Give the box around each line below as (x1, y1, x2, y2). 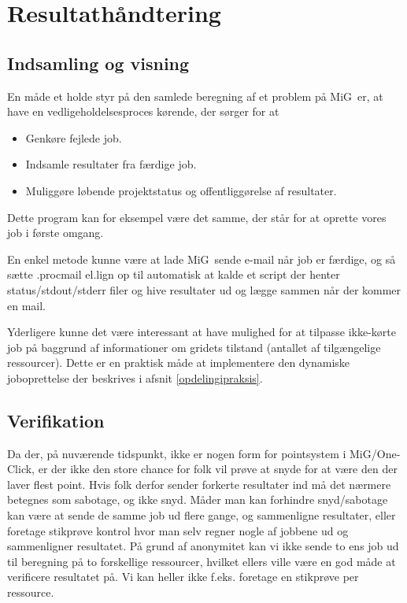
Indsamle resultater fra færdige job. (25, 156, 197, 172)
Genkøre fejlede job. (25, 129, 122, 146)
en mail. (7, 297, 46, 313)
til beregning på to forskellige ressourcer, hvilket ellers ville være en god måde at (7, 553, 396, 569)
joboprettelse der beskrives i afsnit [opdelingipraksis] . (7, 369, 263, 386)
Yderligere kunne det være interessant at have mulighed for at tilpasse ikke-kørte (7, 324, 397, 340)
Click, (7, 461, 35, 477)
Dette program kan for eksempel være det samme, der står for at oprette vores (7, 209, 387, 225)
